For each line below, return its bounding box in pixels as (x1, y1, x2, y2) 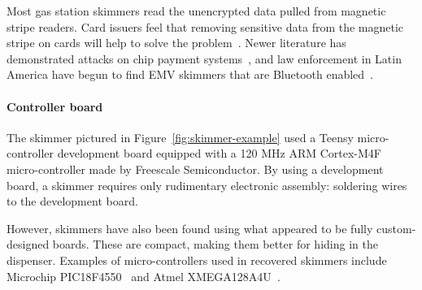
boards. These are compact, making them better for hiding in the (52, 236, 378, 253)
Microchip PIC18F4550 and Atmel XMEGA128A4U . (7, 267, 281, 284)
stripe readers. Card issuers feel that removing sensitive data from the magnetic (7, 18, 404, 35)
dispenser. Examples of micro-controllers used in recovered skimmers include (7, 251, 387, 268)
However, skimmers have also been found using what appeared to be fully (7, 219, 373, 236)
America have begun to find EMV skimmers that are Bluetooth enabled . (7, 66, 374, 83)
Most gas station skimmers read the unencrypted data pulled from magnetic (7, 2, 386, 19)
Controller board (7, 97, 103, 115)
